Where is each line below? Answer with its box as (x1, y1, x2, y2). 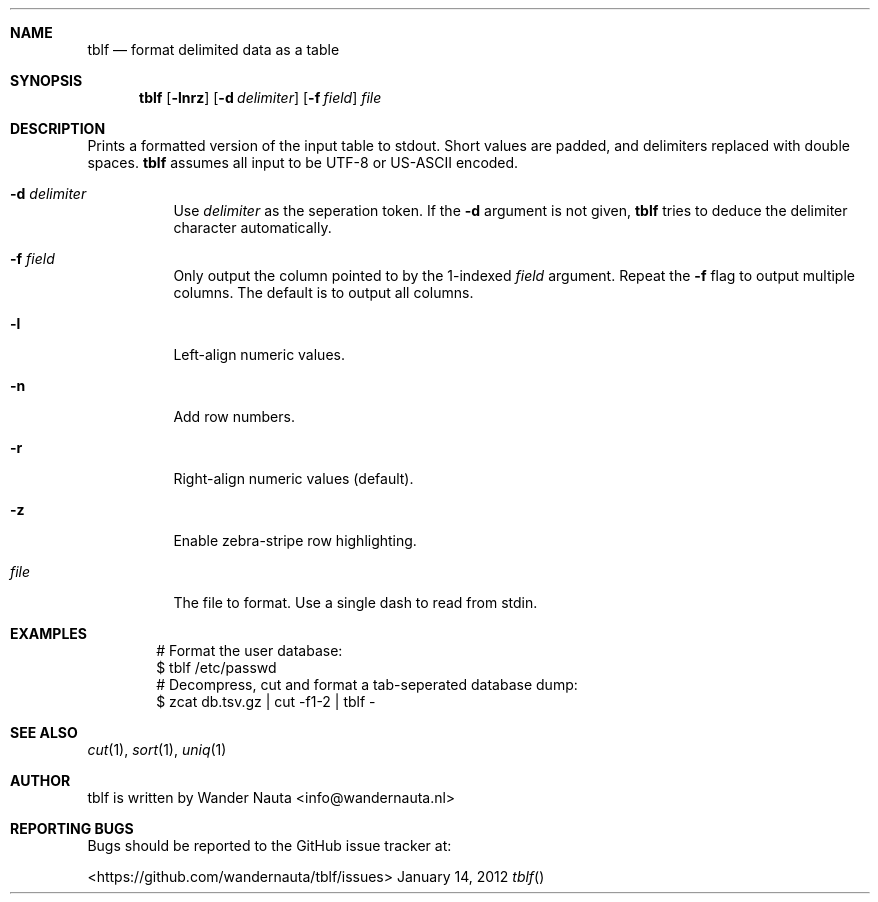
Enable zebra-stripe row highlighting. (173, 532, 417, 549)
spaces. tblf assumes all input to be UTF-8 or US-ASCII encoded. (87, 154, 519, 171)
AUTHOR (10, 772, 71, 789)
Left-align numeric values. (173, 346, 345, 363)
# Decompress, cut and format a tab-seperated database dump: (156, 676, 578, 693)
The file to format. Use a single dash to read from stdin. (173, 594, 538, 611)
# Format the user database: (156, 642, 343, 659)
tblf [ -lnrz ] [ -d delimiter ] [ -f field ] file (139, 89, 382, 106)
